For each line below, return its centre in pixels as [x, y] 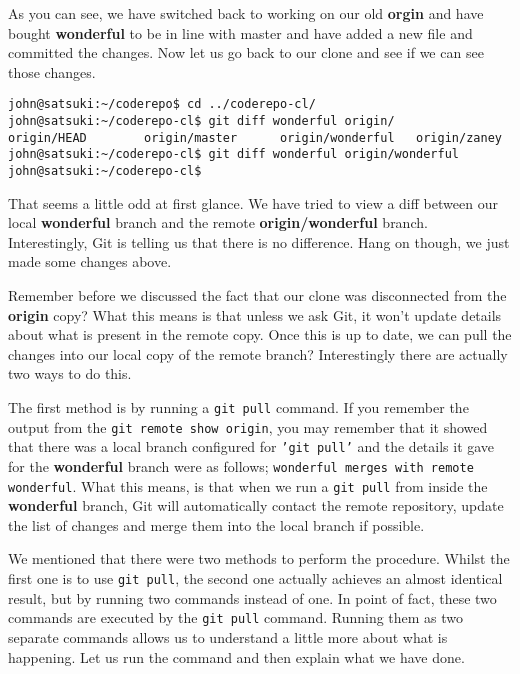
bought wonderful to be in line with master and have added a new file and [240, 32]
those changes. [52, 71]
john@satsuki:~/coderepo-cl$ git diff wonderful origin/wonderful [234, 154]
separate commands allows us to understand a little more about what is [228, 636]
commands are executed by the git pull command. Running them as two [236, 617]
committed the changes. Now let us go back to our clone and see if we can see [246, 52]
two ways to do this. [70, 373]
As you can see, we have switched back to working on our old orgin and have [246, 13]
